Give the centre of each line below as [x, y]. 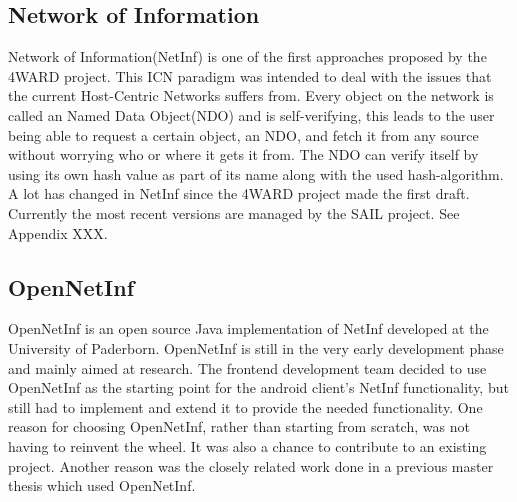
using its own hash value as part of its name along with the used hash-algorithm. [256, 173]
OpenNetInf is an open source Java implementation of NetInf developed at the [248, 328]
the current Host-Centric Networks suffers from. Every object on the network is [251, 95]
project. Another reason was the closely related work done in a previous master [251, 465]
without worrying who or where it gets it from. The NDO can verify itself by [243, 154]
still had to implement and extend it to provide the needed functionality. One [245, 406]
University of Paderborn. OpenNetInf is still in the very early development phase [256, 347]
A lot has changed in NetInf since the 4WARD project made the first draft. [239, 193]
